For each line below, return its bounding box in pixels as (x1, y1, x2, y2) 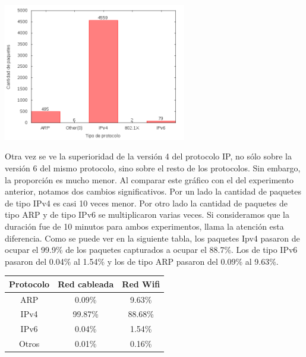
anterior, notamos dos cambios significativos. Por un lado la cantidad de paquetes (5, 185, 301, 198)
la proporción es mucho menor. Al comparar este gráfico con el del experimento (5, 173, 294, 186)
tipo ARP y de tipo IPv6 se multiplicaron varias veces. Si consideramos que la (5, 208, 290, 221)
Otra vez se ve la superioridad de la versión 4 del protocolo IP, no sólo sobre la (5, 150, 292, 162)
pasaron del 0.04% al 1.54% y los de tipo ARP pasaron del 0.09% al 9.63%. (5, 255, 279, 267)
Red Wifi (122, 277, 160, 290)
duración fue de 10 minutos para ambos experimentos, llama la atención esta (5, 220, 284, 232)
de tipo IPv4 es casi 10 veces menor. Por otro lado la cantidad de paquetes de (5, 196, 288, 209)
